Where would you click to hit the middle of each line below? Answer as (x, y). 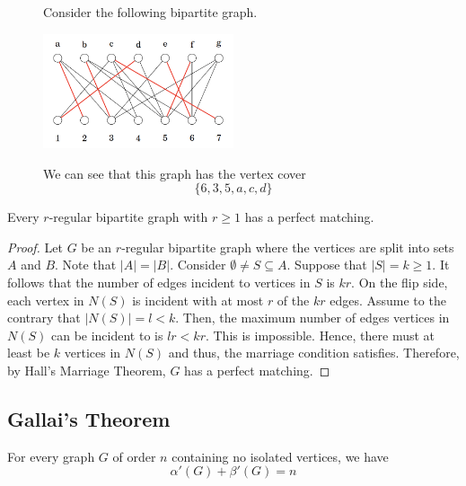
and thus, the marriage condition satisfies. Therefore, (314, 353)
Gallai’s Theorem (89, 418)
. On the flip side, (400, 282)
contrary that (44, 318)
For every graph (51, 456)
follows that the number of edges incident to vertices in (159, 282)
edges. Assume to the (388, 300)
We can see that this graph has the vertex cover (175, 173)
